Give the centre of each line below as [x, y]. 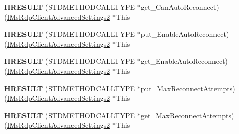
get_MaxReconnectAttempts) [187, 115]
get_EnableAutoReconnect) [184, 61]
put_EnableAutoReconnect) [185, 34]
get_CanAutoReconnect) [180, 7]
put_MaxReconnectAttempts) [188, 88]
